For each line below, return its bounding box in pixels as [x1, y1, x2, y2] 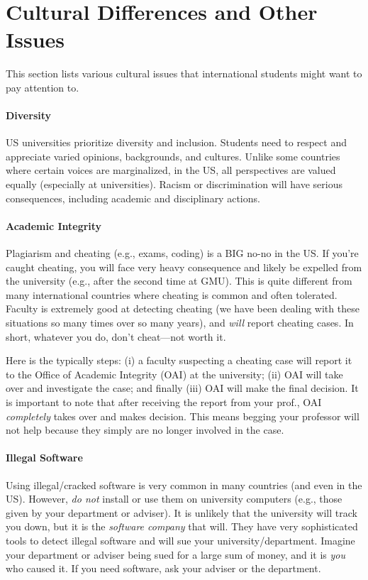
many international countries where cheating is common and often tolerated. [6, 287, 338, 302]
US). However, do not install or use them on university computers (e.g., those [6, 491, 342, 506]
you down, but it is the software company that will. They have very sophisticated [6, 519, 358, 534]
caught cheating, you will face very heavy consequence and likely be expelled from [6, 259, 362, 274]
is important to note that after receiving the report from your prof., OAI [6, 395, 322, 409]
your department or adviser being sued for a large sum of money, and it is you [6, 547, 345, 562]
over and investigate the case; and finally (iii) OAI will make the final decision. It [6, 381, 359, 395]
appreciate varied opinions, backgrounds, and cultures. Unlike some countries [6, 148, 340, 163]
